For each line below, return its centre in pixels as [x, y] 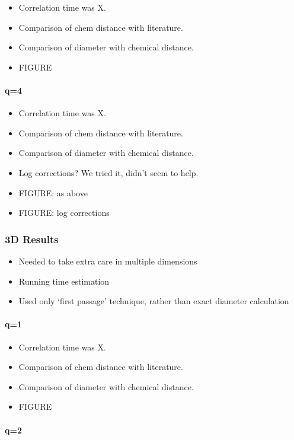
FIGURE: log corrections [64, 213]
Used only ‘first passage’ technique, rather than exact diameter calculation [154, 301]
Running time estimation [64, 281]
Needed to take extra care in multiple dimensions [108, 261]
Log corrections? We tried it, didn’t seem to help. [108, 172]
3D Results [32, 239]
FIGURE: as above [53, 192]
